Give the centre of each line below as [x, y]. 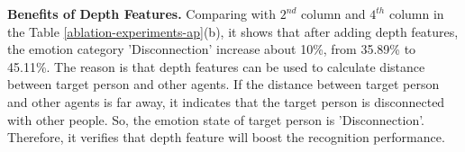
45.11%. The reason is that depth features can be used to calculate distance [216, 66]
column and [333, 13]
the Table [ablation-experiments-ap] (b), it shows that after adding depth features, [233, 31]
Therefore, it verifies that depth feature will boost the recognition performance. [226, 137]
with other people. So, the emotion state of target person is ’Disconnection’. [216, 119]
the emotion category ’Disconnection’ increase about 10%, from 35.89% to [212, 49]
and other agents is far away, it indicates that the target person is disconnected [226, 101]
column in [416, 13]
